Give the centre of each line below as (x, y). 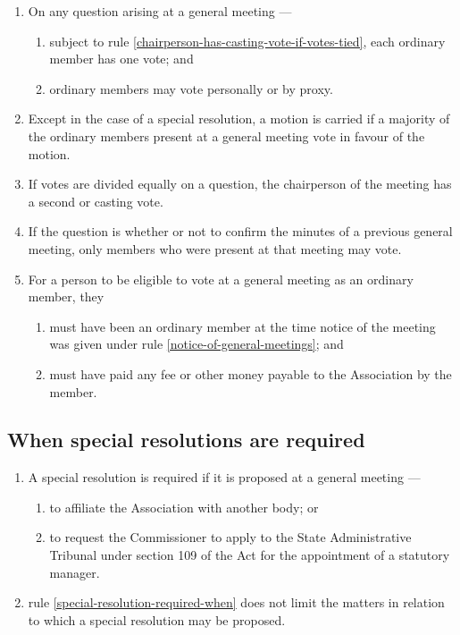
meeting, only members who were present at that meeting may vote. (215, 248)
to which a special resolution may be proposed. (157, 619)
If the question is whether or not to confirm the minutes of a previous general (240, 231)
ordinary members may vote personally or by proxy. (191, 88)
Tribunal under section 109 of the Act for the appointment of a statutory (250, 555)
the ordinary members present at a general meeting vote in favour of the (226, 135)
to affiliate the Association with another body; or (184, 507)
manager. (75, 572)
